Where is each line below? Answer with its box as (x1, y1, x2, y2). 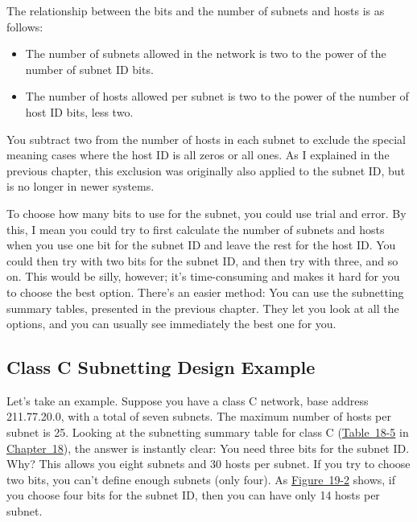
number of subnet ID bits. (25, 60, 154, 77)
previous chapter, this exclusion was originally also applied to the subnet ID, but (6, 162, 406, 179)
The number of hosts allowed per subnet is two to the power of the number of (25, 88, 409, 105)
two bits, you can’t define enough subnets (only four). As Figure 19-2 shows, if (6, 471, 395, 487)
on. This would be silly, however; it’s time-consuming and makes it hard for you (6, 268, 400, 285)
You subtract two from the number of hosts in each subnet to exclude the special (6, 130, 406, 147)
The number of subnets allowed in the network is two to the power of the (25, 45, 386, 62)
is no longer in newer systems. (6, 178, 155, 195)
